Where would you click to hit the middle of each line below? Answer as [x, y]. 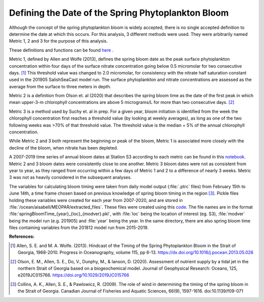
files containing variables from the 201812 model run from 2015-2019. [79, 227]
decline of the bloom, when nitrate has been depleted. [64, 148]
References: [22, 237]
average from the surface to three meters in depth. [60, 86]
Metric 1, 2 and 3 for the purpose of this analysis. [58, 41]
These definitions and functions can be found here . [61, 50]
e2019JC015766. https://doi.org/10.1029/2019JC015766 [74, 275]
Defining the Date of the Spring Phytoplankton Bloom [119, 13]
